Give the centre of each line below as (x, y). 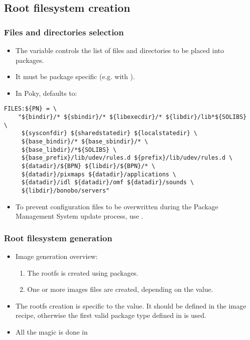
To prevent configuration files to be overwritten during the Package (117, 206)
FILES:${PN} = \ (30, 109)
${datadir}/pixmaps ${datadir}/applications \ (99, 174)
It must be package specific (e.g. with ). (75, 76)
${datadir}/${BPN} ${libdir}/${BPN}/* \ (88, 166)
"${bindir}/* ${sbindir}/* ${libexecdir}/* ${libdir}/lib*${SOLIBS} (132, 117)
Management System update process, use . (79, 216)
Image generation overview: (56, 256)
